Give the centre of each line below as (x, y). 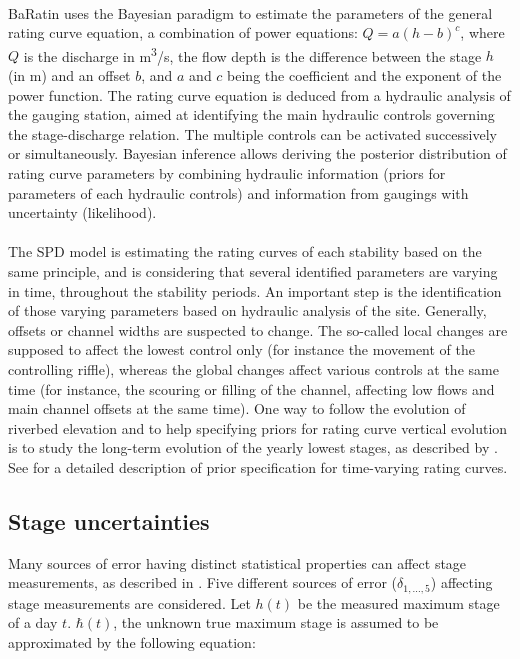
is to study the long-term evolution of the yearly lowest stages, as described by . (253, 447)
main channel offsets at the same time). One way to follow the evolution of (237, 408)
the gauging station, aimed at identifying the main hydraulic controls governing (251, 114)
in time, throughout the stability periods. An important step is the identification (255, 290)
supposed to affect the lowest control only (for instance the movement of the (241, 349)
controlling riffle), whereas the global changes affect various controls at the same (253, 368)
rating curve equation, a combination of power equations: (183, 32)
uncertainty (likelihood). (82, 212)
